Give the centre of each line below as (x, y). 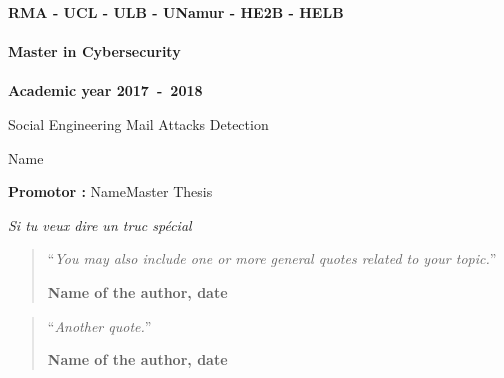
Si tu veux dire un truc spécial (100, 224)
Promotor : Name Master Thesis (110, 191)
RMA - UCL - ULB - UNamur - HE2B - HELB (176, 12)
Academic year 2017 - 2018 (105, 90)
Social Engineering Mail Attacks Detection (138, 123)
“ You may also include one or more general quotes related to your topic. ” (272, 258)
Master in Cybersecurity (94, 51)
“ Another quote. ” (99, 325)
